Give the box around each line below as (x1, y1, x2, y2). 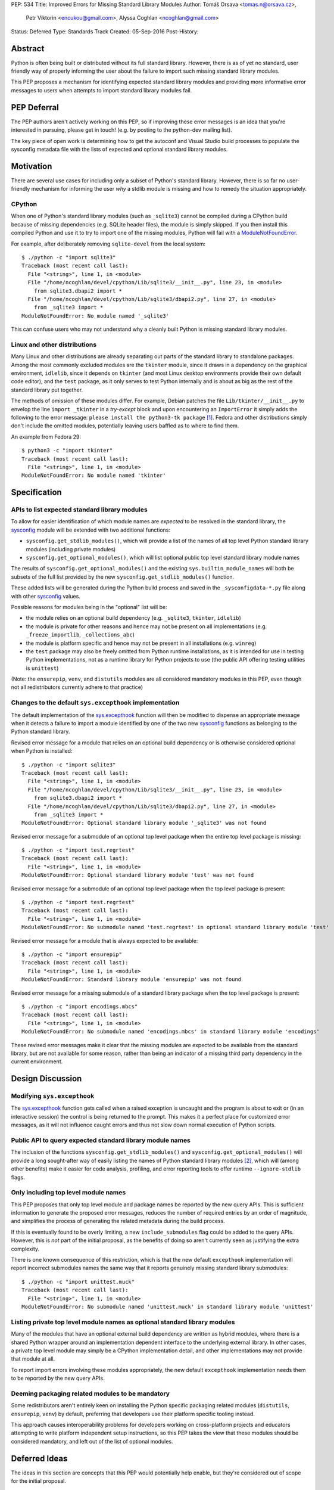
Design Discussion (11, 1073, 82, 1084)
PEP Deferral (11, 102, 59, 113)
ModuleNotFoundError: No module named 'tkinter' (21, 472, 166, 479)
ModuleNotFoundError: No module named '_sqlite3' (21, 312, 170, 319)
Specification (11, 488, 62, 498)
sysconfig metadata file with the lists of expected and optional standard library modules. (11, 145, 228, 153)
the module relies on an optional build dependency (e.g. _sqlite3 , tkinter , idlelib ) (26, 614, 241, 622)
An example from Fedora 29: (11, 433, 82, 440)
